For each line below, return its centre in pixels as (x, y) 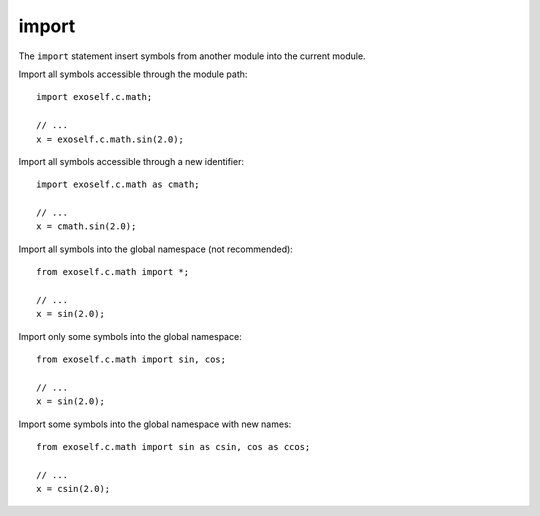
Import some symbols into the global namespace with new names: (155, 424)
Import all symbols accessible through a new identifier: (131, 161)
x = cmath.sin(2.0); (86, 226)
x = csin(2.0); (73, 489)
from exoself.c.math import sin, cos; (131, 359)
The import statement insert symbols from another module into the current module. (192, 56)
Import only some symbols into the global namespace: (130, 336)
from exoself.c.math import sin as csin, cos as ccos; (173, 447)
